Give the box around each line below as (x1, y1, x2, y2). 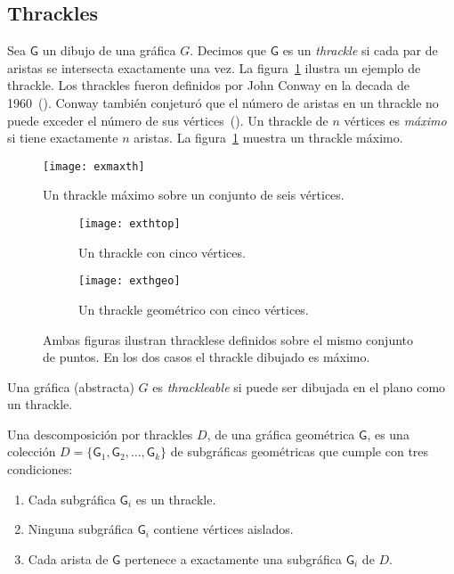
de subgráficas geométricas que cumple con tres (170, 442, 429, 461)
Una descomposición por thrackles (7, 424, 193, 443)
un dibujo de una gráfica (42, 41, 176, 60)
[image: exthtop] (78, 217, 181, 231)
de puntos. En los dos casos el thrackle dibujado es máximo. (43, 348, 370, 366)
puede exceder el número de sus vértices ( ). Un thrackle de (7, 111, 328, 129)
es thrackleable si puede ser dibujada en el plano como (152, 377, 446, 396)
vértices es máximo (344, 111, 447, 129)
